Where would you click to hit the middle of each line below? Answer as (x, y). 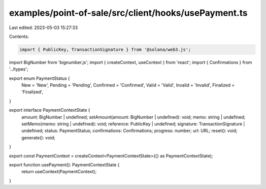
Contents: (19, 36)
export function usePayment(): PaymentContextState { (64, 164)
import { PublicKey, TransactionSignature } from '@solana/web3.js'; (105, 49)
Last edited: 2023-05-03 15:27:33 (44, 28)
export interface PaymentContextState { (50, 110)
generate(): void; (38, 137)
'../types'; (19, 69)
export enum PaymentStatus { (39, 78)
